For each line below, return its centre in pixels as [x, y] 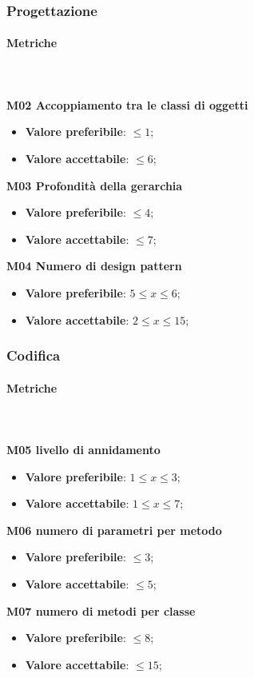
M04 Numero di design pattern [94, 266]
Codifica [34, 355]
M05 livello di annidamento [83, 449]
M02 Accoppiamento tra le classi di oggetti [127, 104]
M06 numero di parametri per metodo [114, 530]
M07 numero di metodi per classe [101, 610]
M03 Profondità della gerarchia [95, 185]
